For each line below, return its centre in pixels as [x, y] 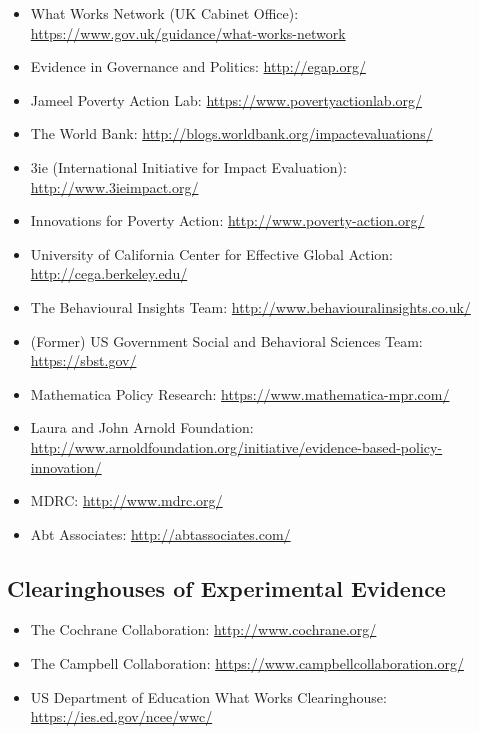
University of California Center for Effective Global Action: [212, 253]
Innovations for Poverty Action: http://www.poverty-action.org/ [227, 220]
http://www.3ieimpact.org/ [114, 186]
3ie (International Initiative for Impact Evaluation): [188, 166]
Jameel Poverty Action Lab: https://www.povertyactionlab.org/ [226, 99]
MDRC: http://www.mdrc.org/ [126, 500]
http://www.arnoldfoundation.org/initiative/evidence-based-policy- [236, 446]
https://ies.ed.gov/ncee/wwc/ [121, 716]
